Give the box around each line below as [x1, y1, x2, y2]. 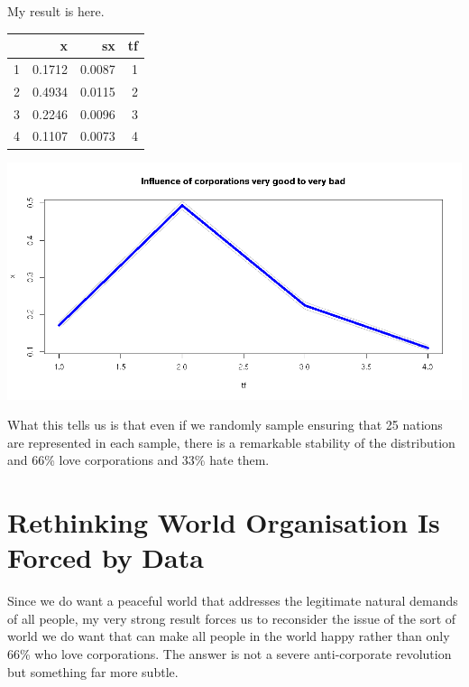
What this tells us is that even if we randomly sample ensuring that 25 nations [7, 415, 443, 434]
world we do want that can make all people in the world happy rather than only [7, 627, 450, 645]
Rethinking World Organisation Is [7, 504, 440, 541]
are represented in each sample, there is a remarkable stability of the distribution [7, 432, 455, 451]
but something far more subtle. [7, 662, 179, 681]
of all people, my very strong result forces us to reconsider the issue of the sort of [7, 608, 456, 627]
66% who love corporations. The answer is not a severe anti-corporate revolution [7, 645, 452, 664]
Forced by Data [7, 539, 204, 576]
